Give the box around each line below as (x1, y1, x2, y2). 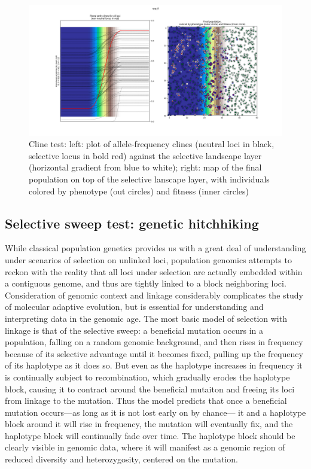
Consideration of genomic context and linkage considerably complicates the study (5, 288, 303, 301)
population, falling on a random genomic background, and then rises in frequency (5, 336, 303, 348)
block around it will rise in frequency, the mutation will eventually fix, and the (5, 418, 293, 430)
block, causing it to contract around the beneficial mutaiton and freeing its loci (5, 382, 295, 395)
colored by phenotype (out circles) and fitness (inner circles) (29, 184, 249, 197)
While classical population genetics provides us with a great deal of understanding (5, 242, 306, 254)
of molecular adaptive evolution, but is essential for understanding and (5, 300, 264, 313)
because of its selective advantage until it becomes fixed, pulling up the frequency (5, 347, 303, 360)
